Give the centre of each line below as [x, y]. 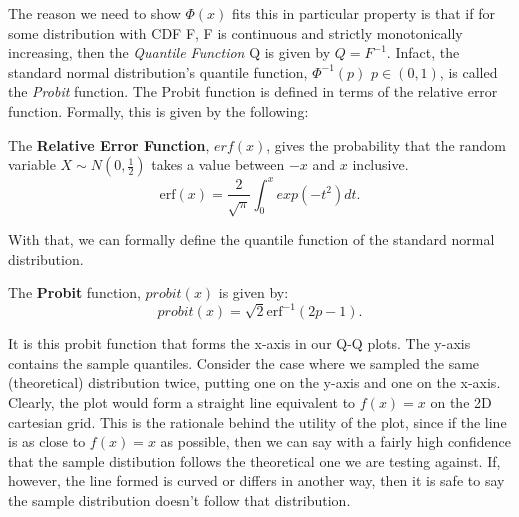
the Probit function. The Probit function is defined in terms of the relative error [253, 91]
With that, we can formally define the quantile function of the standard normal [251, 239]
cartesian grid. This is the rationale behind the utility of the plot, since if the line [257, 421]
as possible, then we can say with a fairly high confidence [335, 441]
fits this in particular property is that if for [363, 13]
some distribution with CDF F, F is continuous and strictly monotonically [235, 32]
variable [32, 164]
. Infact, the [423, 52]
